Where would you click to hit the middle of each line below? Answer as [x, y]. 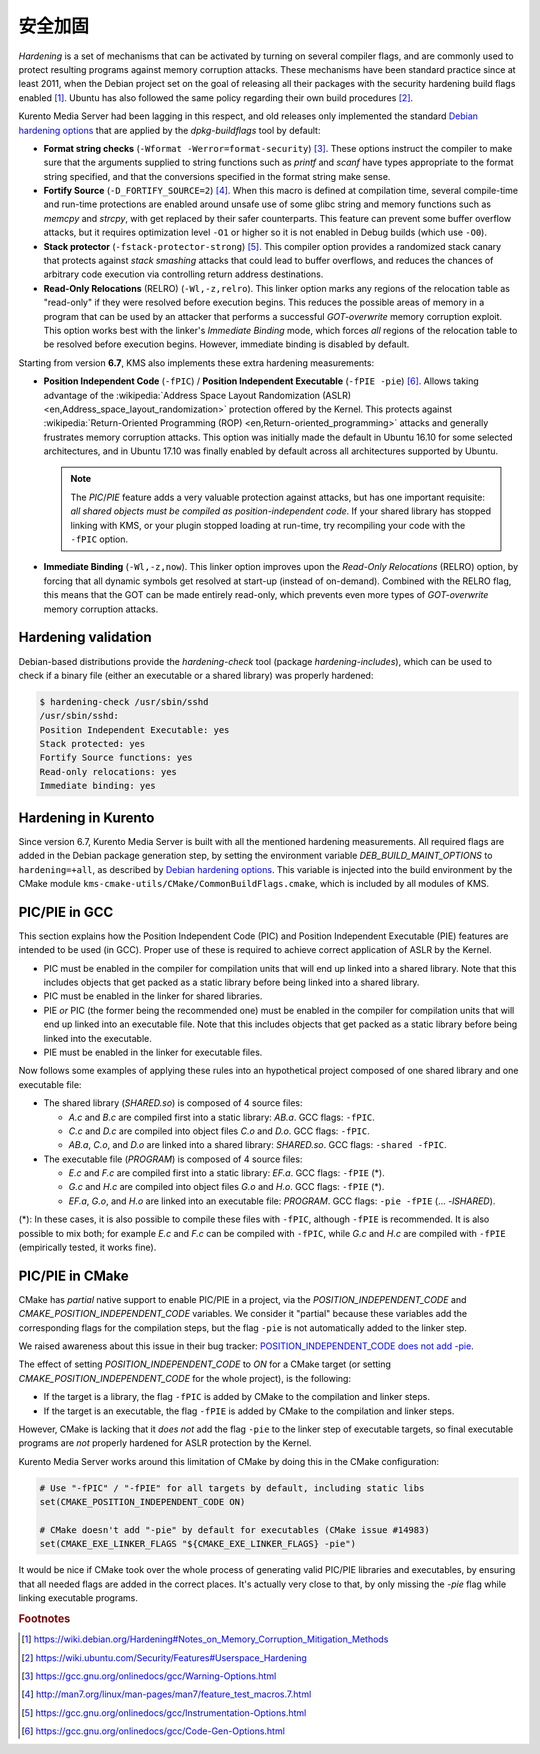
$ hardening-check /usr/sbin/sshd [124, 701]
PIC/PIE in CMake [73, 1275]
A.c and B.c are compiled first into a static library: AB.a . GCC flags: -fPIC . [221, 1117]
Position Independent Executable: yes [134, 729]
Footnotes [44, 1618]
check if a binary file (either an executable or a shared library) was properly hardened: [196, 675]
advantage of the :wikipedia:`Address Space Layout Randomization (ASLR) [197, 395]
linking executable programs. [78, 1598]
